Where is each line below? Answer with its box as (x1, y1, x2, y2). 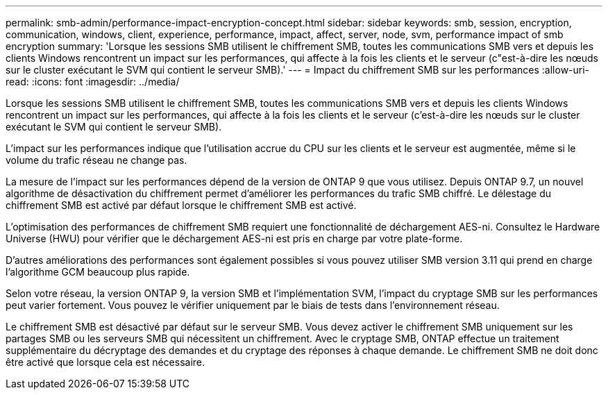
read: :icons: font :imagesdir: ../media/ (6, 76, 180, 87)
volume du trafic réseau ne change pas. (6, 154, 187, 166)
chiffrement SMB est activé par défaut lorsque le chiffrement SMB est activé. (6, 199, 357, 211)
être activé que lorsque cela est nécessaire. (6, 356, 205, 368)
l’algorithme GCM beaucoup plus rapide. (6, 266, 190, 278)
